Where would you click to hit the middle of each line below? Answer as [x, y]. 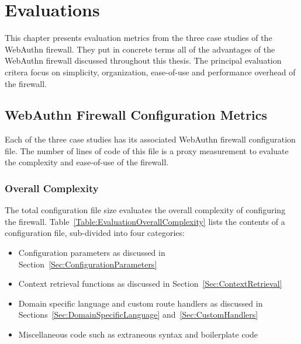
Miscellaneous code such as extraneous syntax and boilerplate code [138, 334]
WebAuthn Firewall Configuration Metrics [136, 115]
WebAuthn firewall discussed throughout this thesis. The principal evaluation [143, 60]
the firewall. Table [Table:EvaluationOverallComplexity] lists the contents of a [145, 221]
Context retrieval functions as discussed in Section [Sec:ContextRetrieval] [150, 284]
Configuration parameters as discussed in [92, 253]
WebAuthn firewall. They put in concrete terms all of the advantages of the [140, 49]
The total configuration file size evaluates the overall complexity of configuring [145, 210]
